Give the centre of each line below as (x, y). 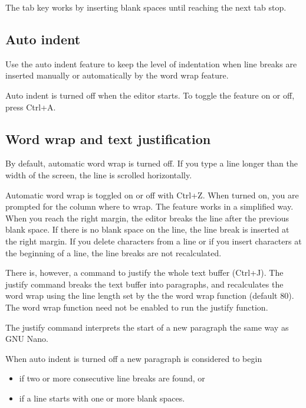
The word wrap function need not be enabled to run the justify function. (137, 307)
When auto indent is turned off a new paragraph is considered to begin (134, 358)
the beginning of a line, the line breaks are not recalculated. (113, 252)
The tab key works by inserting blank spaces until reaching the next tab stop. (146, 7)
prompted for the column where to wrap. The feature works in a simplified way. (149, 206)
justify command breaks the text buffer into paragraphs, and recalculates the (144, 284)
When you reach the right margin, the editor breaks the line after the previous (147, 218)
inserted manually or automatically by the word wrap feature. (117, 75)
